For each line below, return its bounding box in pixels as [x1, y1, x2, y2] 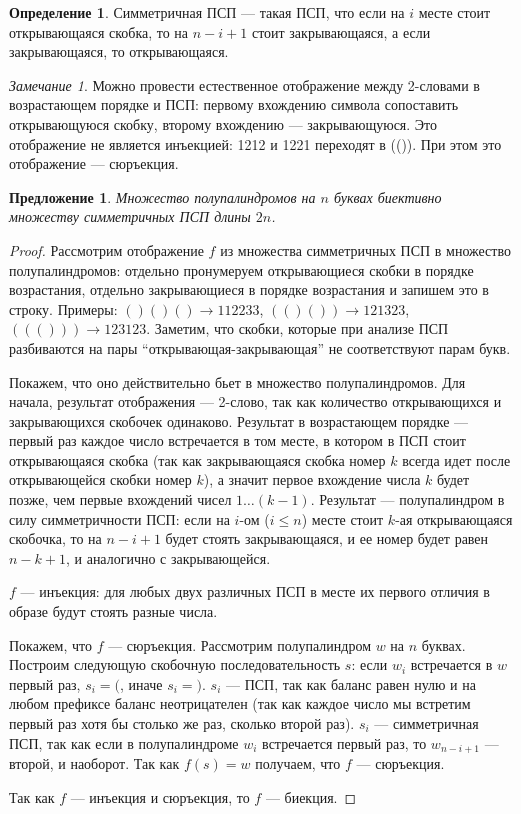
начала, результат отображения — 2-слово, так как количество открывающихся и [9, 391, 502, 412]
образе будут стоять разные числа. [9, 601, 218, 622]
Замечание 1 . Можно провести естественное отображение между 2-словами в [9, 74, 480, 95]
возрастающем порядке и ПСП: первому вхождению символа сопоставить [9, 94, 459, 115]
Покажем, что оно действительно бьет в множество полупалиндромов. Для [9, 371, 466, 392]
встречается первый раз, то [262, 732, 427, 753]
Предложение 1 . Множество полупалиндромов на [9, 186, 316, 207]
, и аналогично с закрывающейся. [65, 547, 271, 568]
